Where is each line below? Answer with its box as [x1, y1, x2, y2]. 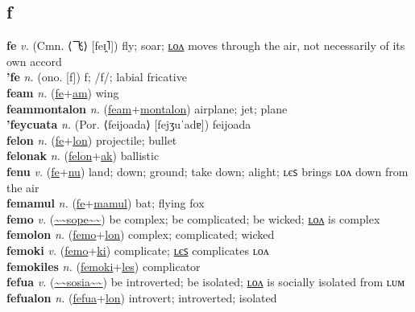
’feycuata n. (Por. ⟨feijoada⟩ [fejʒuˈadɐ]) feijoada [6, 116, 251, 133]
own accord [6, 52, 62, 69]
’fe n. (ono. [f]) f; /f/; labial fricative [6, 68, 187, 85]
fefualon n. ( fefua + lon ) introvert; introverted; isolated [6, 289, 277, 306]
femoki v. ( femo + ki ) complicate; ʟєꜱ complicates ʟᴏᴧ [6, 241, 269, 258]
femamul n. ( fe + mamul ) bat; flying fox [6, 195, 205, 211]
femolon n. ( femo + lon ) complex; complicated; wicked [6, 226, 275, 243]
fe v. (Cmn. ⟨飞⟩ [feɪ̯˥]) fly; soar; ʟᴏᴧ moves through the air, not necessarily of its [6, 37, 405, 54]
